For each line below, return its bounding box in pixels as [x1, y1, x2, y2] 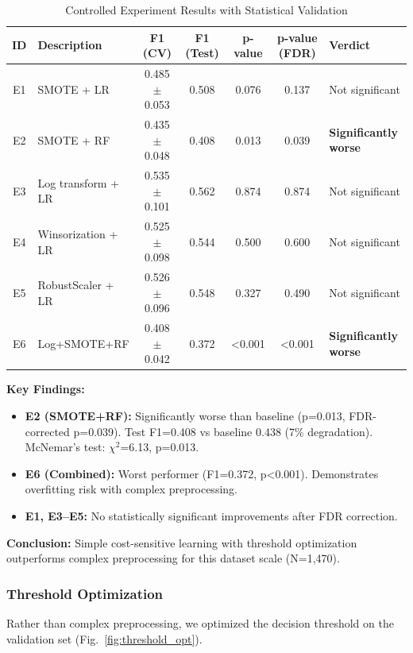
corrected [25, 423, 70, 439]
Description [37, 37, 102, 53]
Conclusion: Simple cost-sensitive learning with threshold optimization [6, 534, 357, 551]
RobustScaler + [37, 276, 114, 292]
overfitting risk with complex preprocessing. [25, 481, 237, 497]
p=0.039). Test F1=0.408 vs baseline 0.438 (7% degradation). [73, 423, 373, 439]
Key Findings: [6, 381, 85, 397]
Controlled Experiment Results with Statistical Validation [65, 2, 348, 17]
